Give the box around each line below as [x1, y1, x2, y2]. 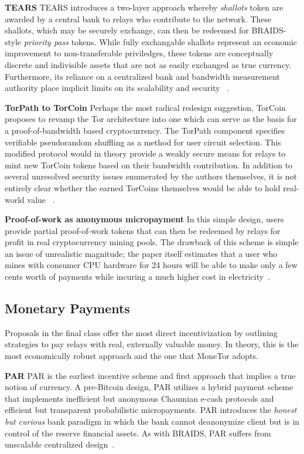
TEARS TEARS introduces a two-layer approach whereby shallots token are [5, 1, 283, 13]
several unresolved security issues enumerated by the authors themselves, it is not [5, 170, 298, 182]
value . [27, 193, 55, 205]
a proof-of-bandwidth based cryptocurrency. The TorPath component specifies [5, 124, 285, 136]
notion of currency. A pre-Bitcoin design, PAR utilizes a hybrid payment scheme [5, 381, 293, 393]
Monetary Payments [5, 299, 130, 317]
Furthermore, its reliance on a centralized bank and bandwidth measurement [5, 70, 280, 82]
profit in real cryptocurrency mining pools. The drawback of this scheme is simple [5, 236, 299, 248]
